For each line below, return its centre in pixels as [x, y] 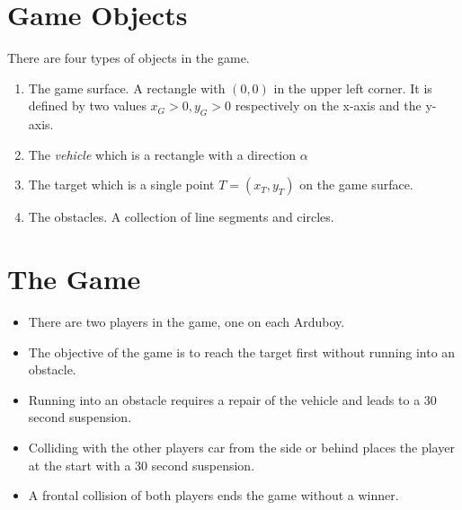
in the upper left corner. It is [353, 88]
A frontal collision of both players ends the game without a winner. [213, 495]
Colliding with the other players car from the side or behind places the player [241, 447]
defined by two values [87, 106]
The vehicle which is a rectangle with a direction [162, 154]
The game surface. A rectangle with [127, 88]
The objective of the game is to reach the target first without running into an [242, 352]
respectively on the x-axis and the [328, 106]
